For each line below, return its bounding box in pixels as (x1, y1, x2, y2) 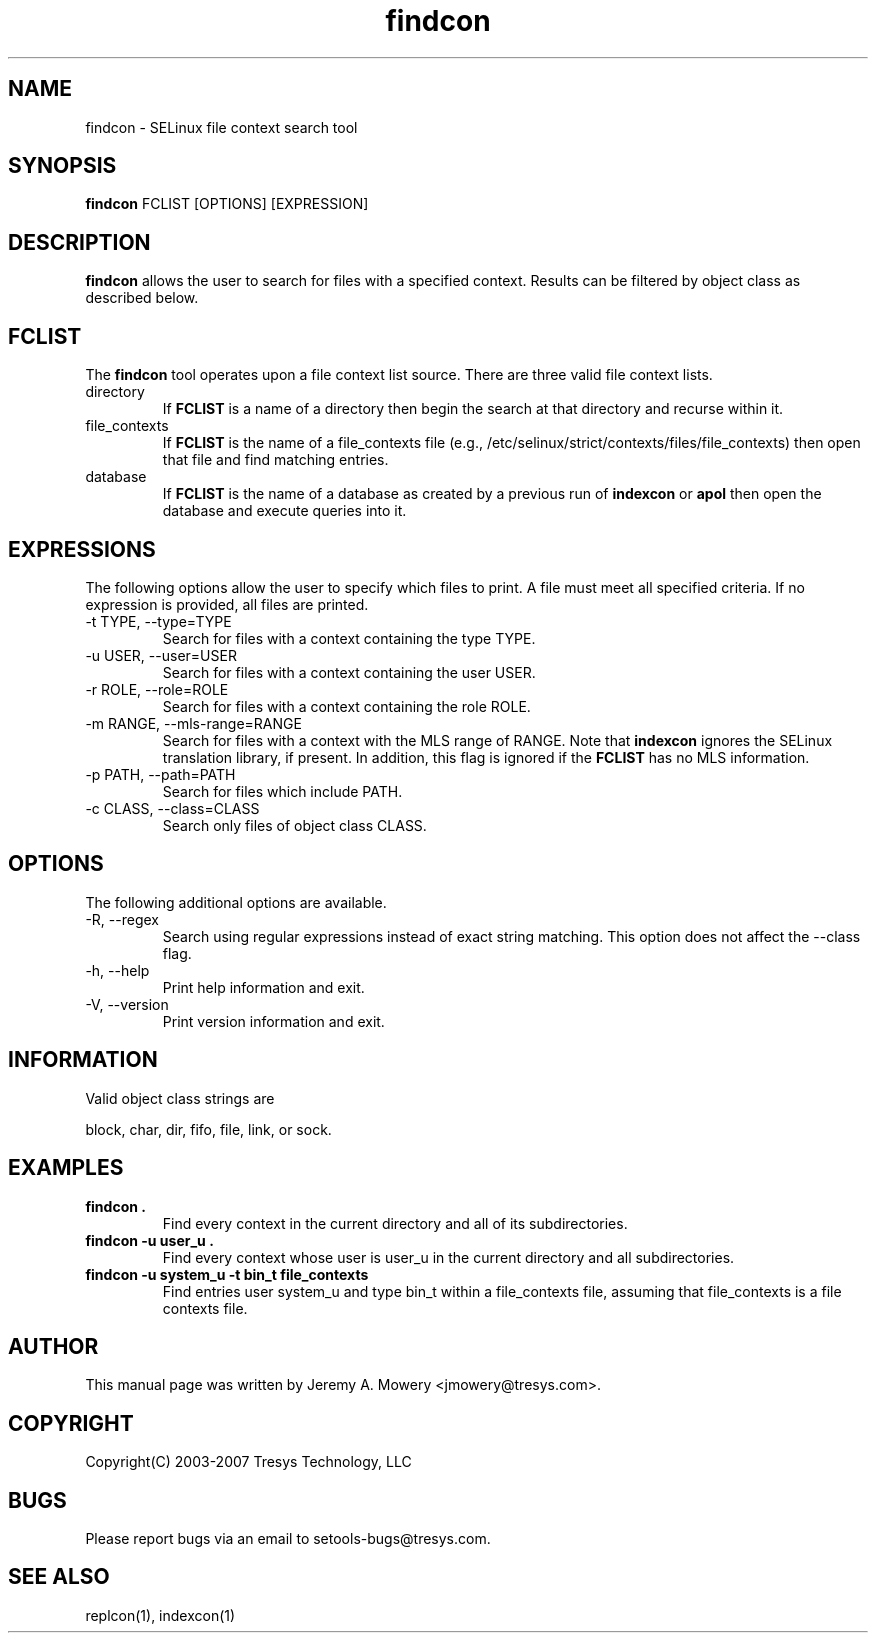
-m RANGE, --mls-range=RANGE (85, 714, 302, 732)
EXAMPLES (8, 1155, 124, 1181)
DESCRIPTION (8, 229, 151, 255)
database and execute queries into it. (162, 502, 407, 520)
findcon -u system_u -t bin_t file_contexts (85, 1265, 369, 1283)
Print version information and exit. (162, 1012, 385, 1030)
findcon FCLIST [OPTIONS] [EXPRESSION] (85, 195, 369, 213)
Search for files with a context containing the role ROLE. (162, 697, 531, 715)
